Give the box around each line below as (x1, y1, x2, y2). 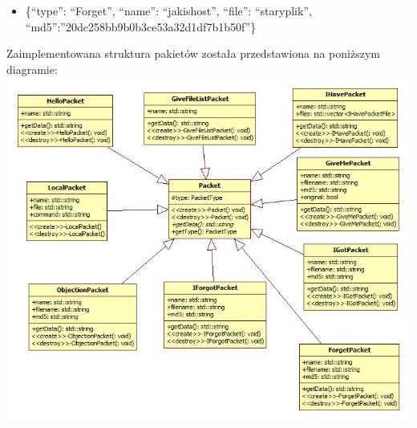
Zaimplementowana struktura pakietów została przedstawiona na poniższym (6, 45, 380, 62)
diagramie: (6, 60, 58, 77)
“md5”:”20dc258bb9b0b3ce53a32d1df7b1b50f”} (25, 18, 257, 35)
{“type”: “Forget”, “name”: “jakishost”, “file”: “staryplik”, (25, 2, 312, 18)
